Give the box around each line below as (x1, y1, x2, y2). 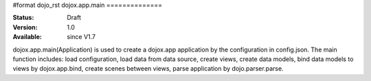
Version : (12, 23, 38, 31)
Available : (12, 33, 43, 41)
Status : (12, 14, 34, 22)
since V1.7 (67, 33, 96, 41)
